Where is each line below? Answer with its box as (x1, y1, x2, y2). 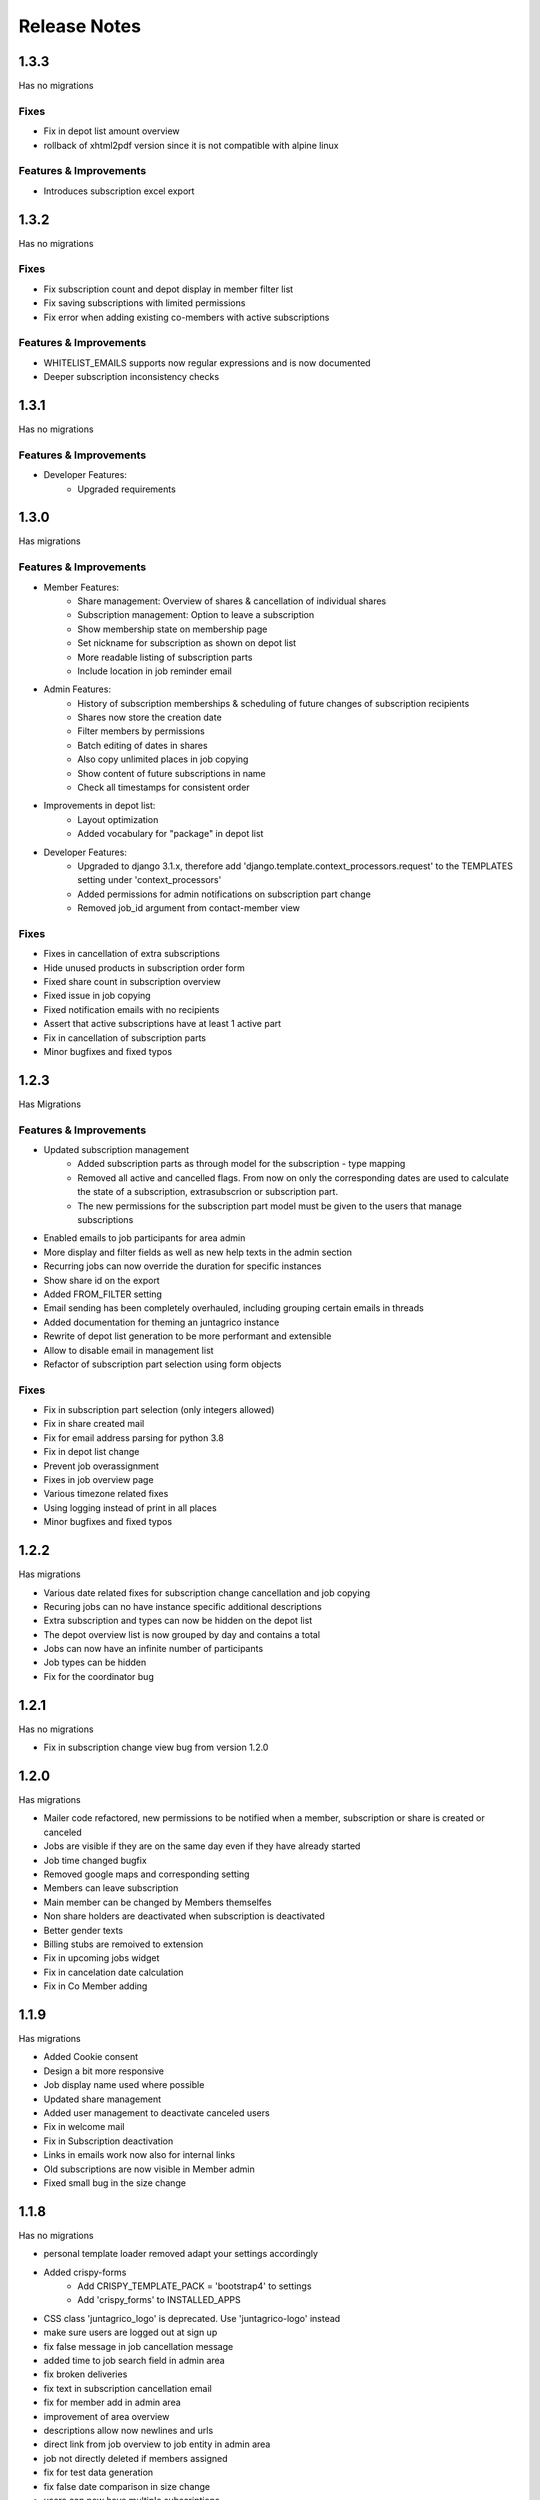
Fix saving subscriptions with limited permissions (43, 297, 246, 309)
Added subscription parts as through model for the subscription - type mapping (77, 1158, 406, 1170)
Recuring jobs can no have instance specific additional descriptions (43, 1600, 322, 1612)
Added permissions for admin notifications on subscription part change (77, 888, 372, 900)
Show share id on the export (43, 1274, 160, 1286)
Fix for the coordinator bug (43, 1670, 154, 1682)
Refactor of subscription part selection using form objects (43, 1358, 282, 1370)
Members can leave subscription (43, 1882, 179, 1894)
